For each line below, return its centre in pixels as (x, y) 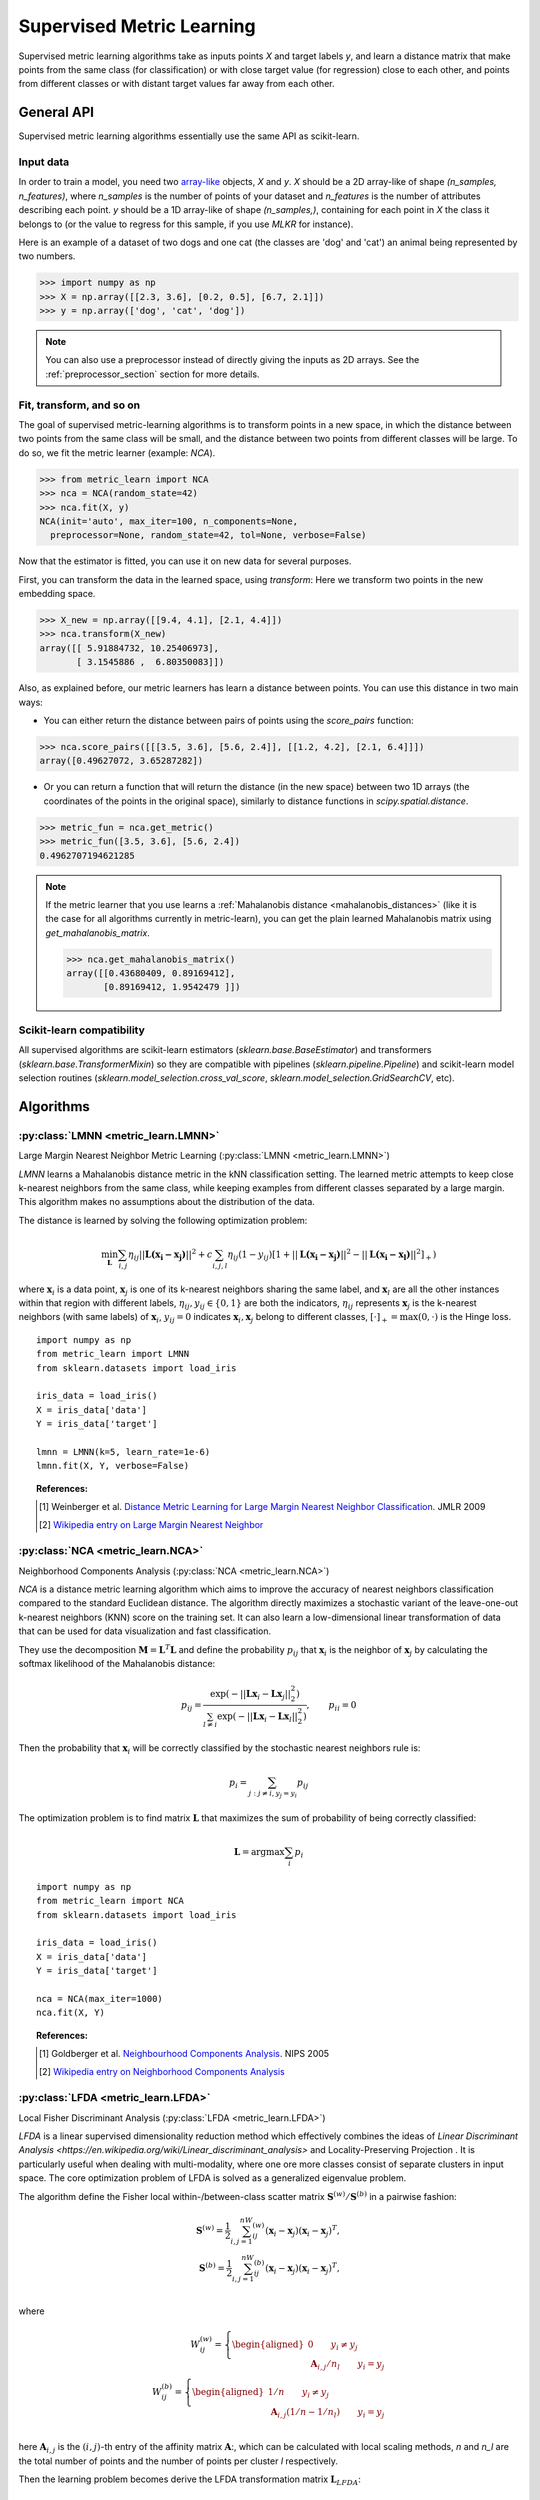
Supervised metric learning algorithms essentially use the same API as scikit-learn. (189, 136)
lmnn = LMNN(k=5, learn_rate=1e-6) (123, 1451)
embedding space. (57, 594)
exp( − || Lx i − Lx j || (251, 1695)
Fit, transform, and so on (79, 405)
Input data (44, 162)
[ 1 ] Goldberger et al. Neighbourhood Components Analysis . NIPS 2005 (184, 2054)
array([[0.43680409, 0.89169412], (151, 973)
